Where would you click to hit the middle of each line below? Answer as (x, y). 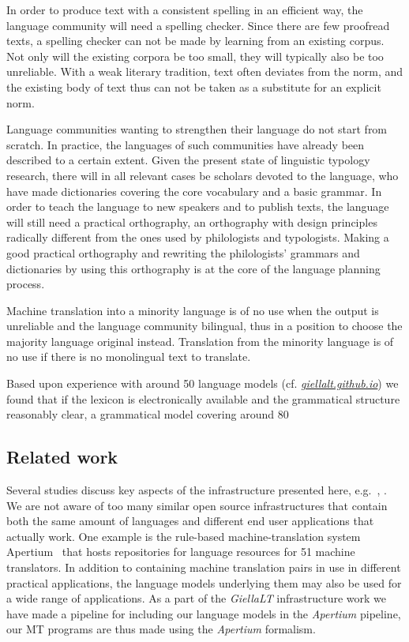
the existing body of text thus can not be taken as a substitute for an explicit (194, 86)
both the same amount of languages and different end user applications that (190, 521)
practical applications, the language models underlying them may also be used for (204, 582)
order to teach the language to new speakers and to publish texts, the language (198, 206)
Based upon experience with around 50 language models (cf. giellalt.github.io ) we (203, 383)
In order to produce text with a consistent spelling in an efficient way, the (185, 9)
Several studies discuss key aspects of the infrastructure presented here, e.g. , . (197, 490)
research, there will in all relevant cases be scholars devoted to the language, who (203, 175)
